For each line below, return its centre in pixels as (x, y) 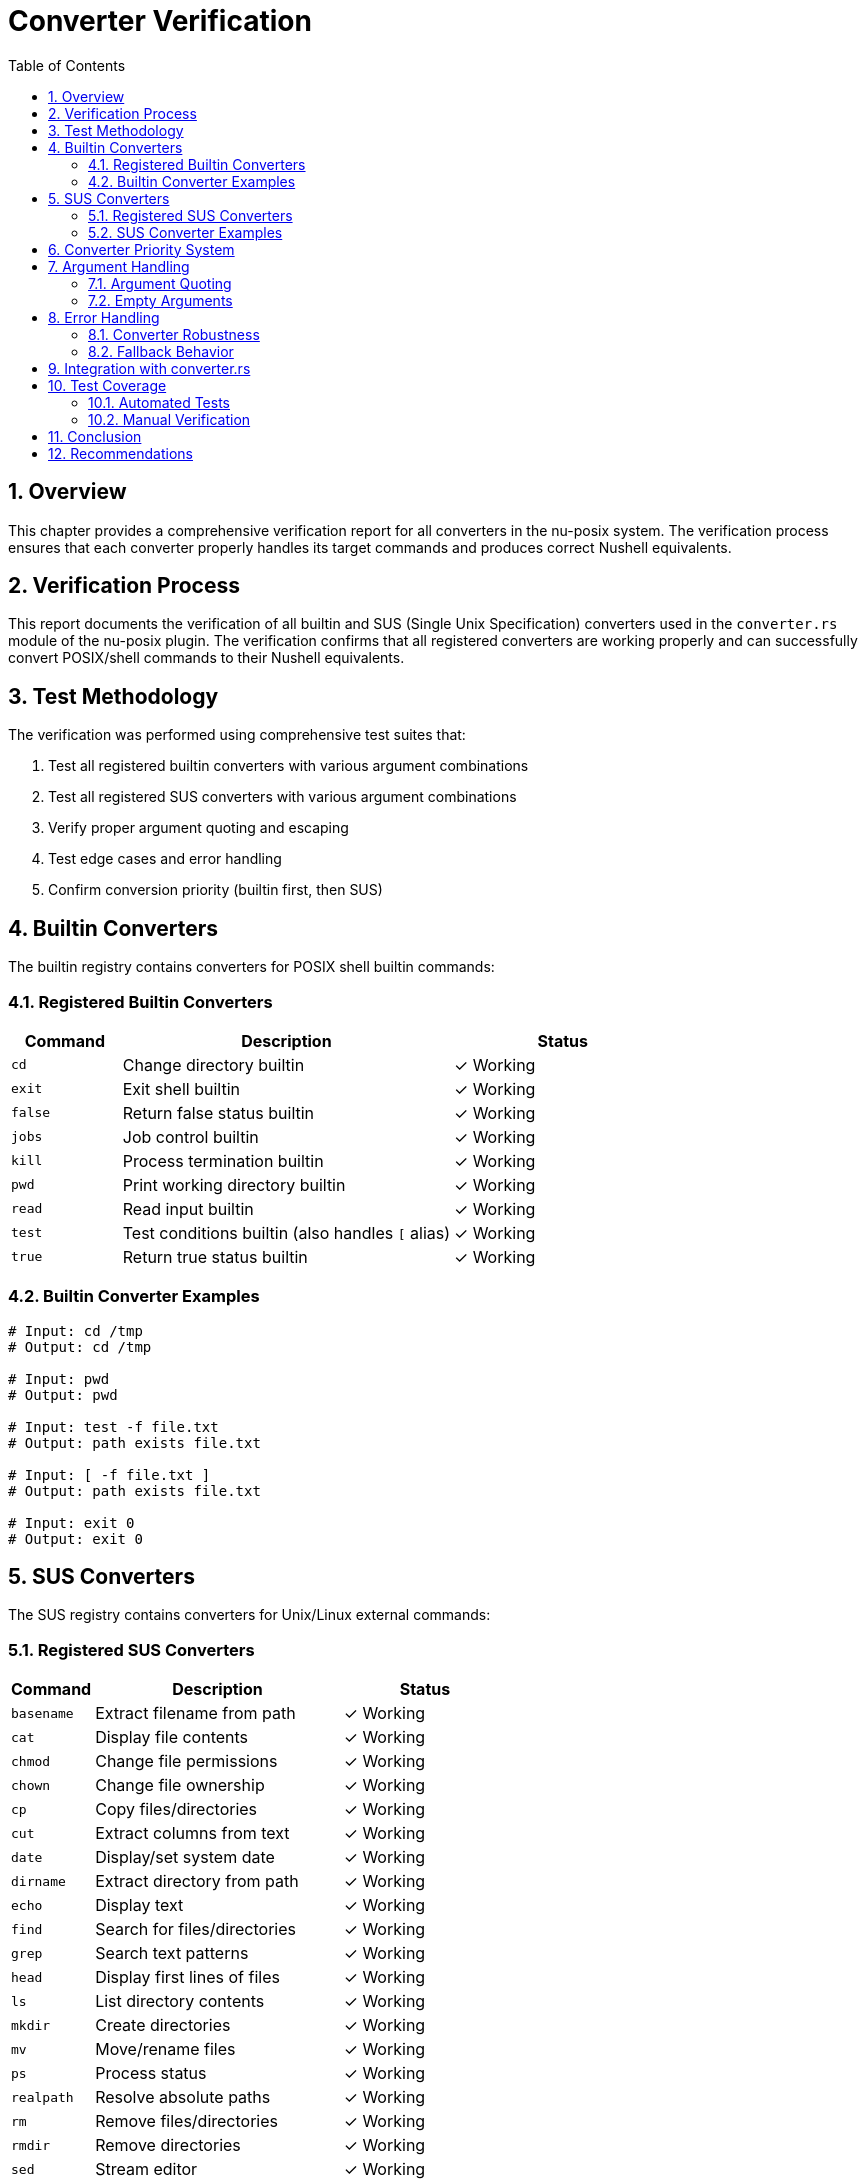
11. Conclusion (95, 436)
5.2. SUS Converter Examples (185, 232)
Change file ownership (180, 1785)
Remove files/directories (186, 2121)
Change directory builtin (213, 1064)
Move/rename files (165, 2049)
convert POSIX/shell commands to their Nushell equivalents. (206, 658)
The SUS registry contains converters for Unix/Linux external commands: (249, 1615)
